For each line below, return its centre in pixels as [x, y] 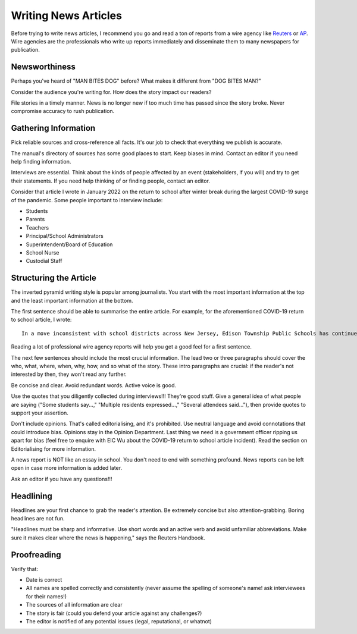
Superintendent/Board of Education [69, 244]
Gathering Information [53, 128]
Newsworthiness [43, 67]
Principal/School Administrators [65, 236]
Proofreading [36, 555]
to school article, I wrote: [41, 320]
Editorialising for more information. [54, 448]
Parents [35, 219]
